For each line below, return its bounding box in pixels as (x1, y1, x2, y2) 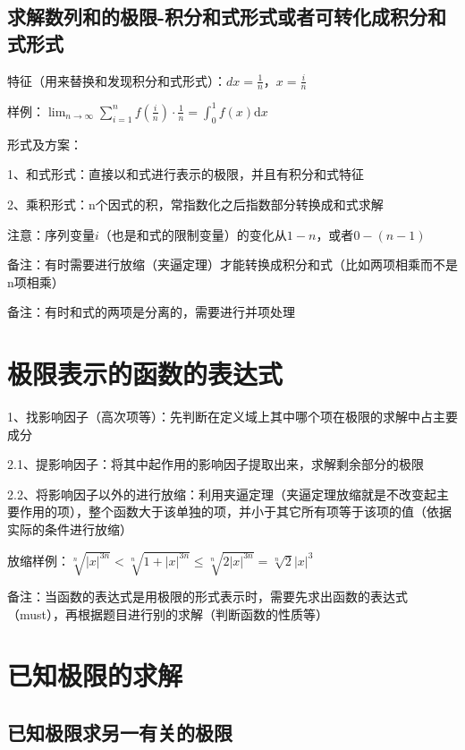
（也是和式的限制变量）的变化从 (98, 225, 287, 243)
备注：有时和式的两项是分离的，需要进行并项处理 (7, 303, 295, 321)
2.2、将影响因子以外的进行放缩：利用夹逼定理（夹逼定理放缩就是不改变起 (7, 484, 436, 503)
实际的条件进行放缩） (7, 519, 132, 538)
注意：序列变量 (7, 225, 95, 243)
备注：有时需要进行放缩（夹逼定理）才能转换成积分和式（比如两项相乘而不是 (7, 255, 458, 274)
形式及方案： (7, 134, 82, 153)
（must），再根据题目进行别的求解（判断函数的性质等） (7, 604, 329, 623)
